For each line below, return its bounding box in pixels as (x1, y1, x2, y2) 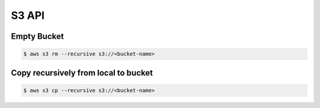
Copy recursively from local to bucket (11, 68, 153, 78)
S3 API (11, 9, 44, 22)
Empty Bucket (11, 31, 65, 41)
